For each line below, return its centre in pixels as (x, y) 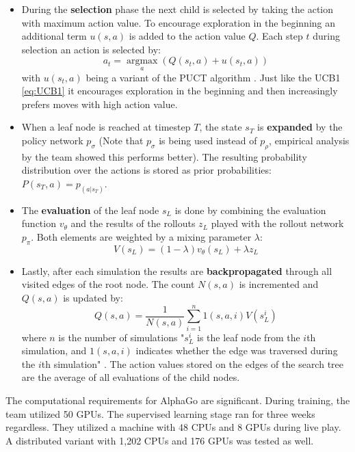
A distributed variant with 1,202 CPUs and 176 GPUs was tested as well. (160, 440)
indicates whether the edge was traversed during (237, 350)
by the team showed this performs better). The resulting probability (164, 156)
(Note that (121, 140)
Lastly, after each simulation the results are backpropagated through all (177, 270)
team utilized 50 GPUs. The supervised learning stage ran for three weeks (160, 413)
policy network (52, 140)
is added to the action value (187, 36)
